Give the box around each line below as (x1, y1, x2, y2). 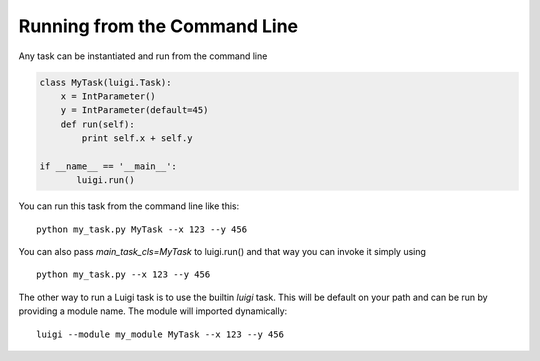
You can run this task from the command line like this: (18, 200, 240, 212)
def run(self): (60, 118, 135, 130)
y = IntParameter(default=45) (60, 105, 209, 116)
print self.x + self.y (81, 133, 194, 144)
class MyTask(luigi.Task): (39, 76, 172, 88)
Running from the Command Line (18, 15, 299, 37)
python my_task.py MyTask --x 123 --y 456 (36, 223, 248, 235)
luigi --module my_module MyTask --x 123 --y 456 (36, 328, 285, 340)
